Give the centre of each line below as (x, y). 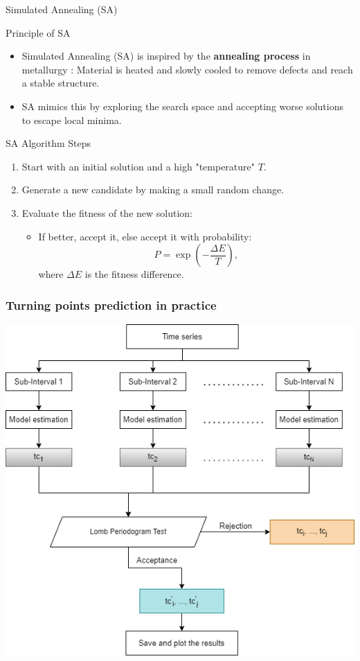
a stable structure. (61, 83)
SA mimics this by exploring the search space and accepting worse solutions (182, 106)
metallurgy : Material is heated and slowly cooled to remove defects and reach (187, 69)
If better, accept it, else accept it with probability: (145, 236)
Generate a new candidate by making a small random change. (153, 190)
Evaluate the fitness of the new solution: (107, 212)
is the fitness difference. (134, 274)
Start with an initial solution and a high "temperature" (138, 166)
